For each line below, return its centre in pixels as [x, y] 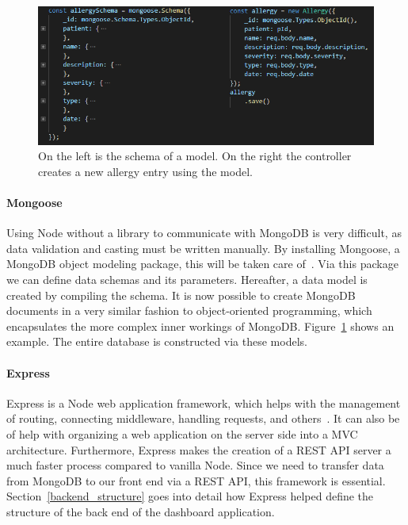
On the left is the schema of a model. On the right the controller [195, 156]
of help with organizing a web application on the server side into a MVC [182, 433]
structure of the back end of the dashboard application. [141, 511]
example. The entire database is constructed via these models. [157, 341]
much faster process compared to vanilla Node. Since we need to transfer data [195, 465]
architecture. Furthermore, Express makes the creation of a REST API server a [199, 449]
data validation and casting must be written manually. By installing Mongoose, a [203, 248]
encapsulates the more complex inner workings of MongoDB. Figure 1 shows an [200, 326]
